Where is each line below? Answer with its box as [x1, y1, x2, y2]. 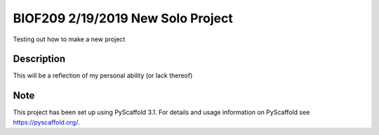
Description [13, 53, 66, 65]
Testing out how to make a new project [13, 35, 126, 43]
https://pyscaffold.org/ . [13, 118, 80, 126]
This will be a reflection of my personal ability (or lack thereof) [13, 71, 193, 80]
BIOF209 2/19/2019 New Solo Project [13, 10, 233, 26]
